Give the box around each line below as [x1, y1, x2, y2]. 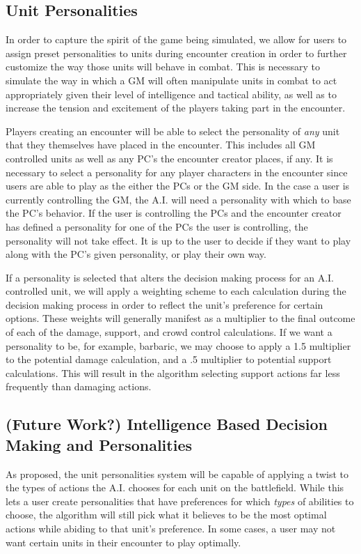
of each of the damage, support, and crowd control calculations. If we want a [6, 325, 332, 339]
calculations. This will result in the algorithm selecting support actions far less [6, 365, 340, 380]
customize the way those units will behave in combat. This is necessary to [6, 59, 321, 74]
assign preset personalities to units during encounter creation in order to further [6, 45, 347, 60]
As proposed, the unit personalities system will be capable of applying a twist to [6, 466, 348, 481]
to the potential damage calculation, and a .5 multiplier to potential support [6, 352, 332, 367]
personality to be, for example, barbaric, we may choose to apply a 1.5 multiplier [6, 338, 351, 353]
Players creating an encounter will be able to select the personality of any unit [6, 123, 340, 138]
